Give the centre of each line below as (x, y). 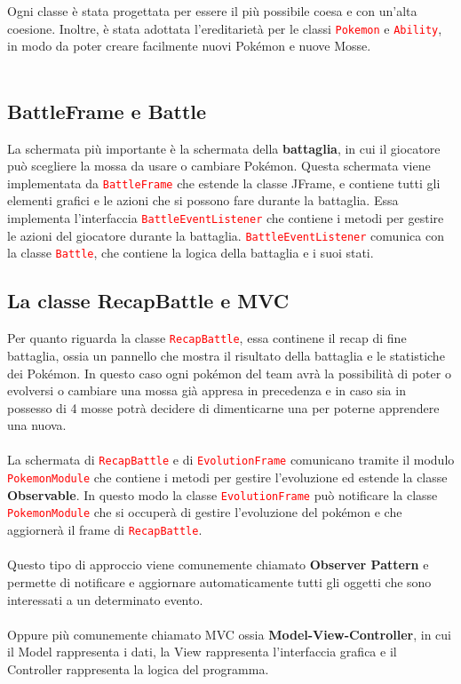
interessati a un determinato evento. (105, 599)
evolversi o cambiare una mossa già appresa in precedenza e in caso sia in (207, 390)
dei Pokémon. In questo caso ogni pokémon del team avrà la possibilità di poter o (229, 373)
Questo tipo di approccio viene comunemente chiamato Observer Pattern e (218, 565)
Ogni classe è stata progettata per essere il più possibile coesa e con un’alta (212, 11)
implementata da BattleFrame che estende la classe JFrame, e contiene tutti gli (224, 183)
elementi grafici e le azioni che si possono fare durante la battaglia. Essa (203, 200)
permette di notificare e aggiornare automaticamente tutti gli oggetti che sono (219, 581)
